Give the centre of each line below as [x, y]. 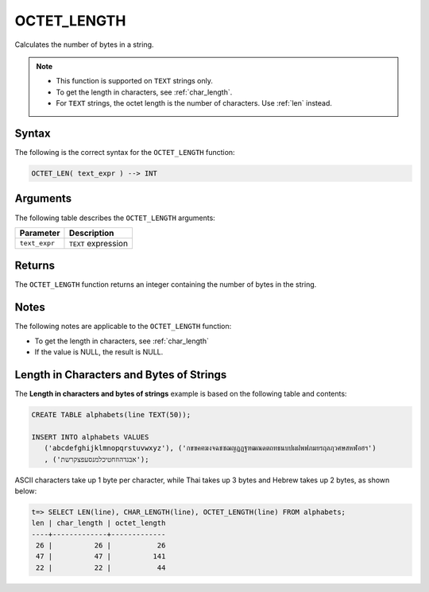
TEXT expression [99, 243]
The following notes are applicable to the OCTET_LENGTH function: [123, 327]
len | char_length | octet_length [99, 523]
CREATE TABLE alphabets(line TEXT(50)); [111, 414]
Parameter [40, 233]
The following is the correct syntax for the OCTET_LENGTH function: [125, 153]
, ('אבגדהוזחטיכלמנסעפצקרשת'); [97, 459]
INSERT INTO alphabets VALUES [90, 437]
